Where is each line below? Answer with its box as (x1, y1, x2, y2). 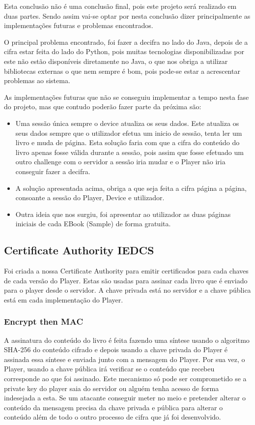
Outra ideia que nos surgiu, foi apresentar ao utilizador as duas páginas (15, 209, 231, 219)
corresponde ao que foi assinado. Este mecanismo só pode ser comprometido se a (4, 373, 247, 384)
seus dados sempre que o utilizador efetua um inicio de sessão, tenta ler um (15, 127, 242, 138)
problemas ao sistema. (4, 75, 70, 86)
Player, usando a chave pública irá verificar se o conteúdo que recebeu (4, 364, 215, 374)
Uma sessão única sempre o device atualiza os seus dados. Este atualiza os (15, 118, 239, 128)
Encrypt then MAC (4, 315, 84, 328)
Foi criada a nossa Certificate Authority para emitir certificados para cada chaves (4, 266, 249, 276)
